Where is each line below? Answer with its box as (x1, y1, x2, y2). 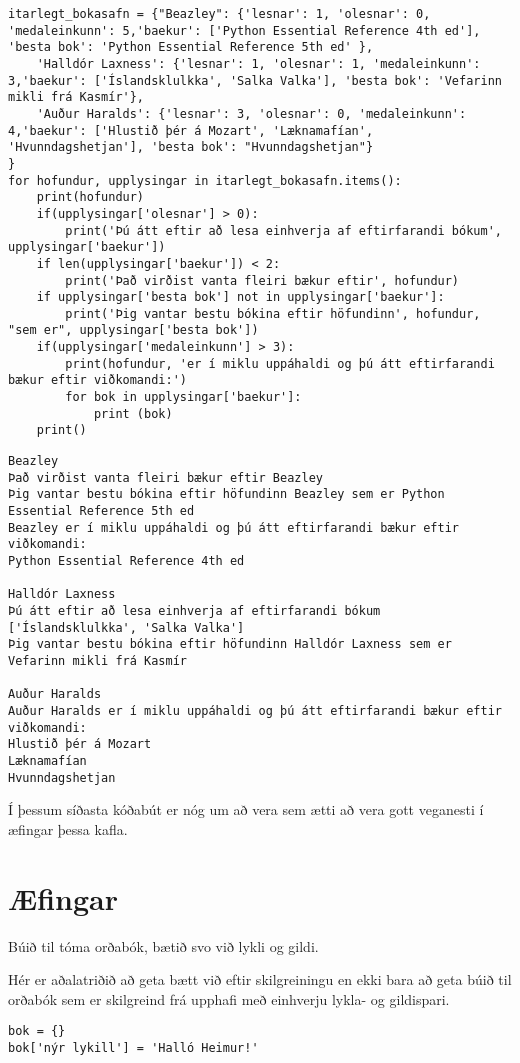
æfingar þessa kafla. (8, 818, 128, 839)
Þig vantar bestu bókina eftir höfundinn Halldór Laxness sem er (8, 637, 452, 652)
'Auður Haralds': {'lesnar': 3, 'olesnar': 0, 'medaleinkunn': (36, 106, 467, 121)
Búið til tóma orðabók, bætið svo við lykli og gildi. (8, 935, 319, 956)
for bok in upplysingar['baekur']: (65, 390, 302, 405)
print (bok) (93, 406, 173, 421)
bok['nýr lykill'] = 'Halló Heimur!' (8, 1040, 259, 1055)
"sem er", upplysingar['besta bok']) (8, 323, 259, 338)
